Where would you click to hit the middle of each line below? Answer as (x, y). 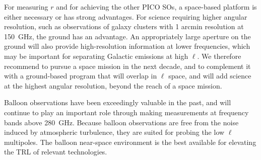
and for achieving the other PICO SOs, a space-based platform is (156, 7)
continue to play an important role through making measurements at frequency (126, 112)
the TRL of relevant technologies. (56, 152)
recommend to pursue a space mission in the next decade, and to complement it (127, 66)
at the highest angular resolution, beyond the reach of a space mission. (113, 85)
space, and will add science (210, 76)
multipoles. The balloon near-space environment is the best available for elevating (130, 142)
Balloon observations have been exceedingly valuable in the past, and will (118, 102)
